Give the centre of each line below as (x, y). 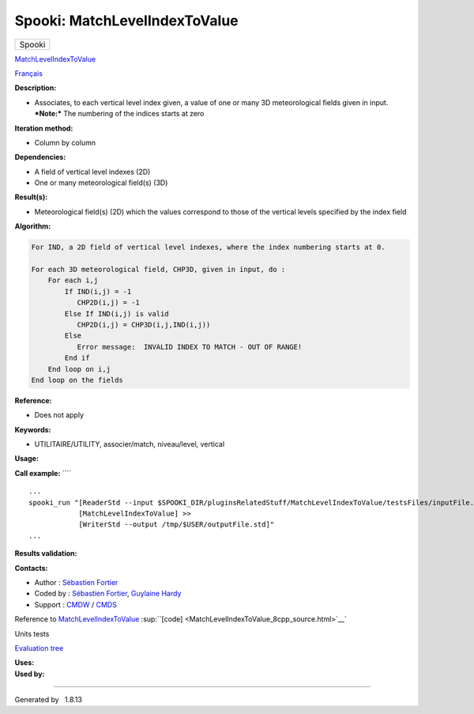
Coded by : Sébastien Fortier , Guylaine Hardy (108, 594)
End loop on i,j (79, 369)
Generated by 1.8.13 (49, 700)
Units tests (32, 633)
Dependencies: (40, 157)
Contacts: (31, 568)
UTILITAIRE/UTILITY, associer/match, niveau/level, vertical (130, 444)
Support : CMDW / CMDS (76, 604)
